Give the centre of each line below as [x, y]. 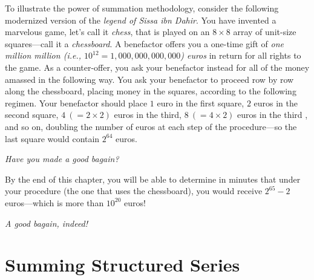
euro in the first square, [201, 103]
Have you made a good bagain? [62, 159]
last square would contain [52, 138]
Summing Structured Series [123, 265]
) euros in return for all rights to [241, 55]
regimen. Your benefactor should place [76, 103]
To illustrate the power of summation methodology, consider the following [142, 8]
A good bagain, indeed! [47, 223]
